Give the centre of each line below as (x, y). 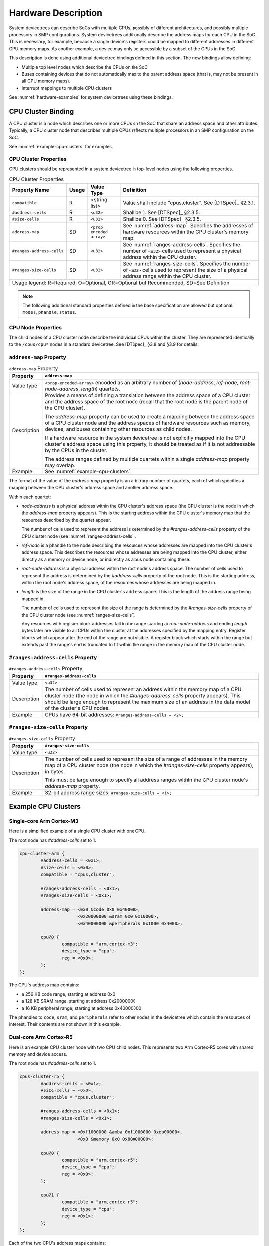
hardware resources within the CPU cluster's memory (186, 232)
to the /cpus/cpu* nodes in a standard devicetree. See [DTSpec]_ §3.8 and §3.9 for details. (104, 344)
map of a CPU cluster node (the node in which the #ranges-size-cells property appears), (149, 765)
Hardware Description (56, 13)
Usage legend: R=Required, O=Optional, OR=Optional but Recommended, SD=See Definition (121, 283)
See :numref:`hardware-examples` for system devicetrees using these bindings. (91, 97)
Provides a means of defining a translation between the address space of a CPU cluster (148, 395)
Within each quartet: (30, 497)
